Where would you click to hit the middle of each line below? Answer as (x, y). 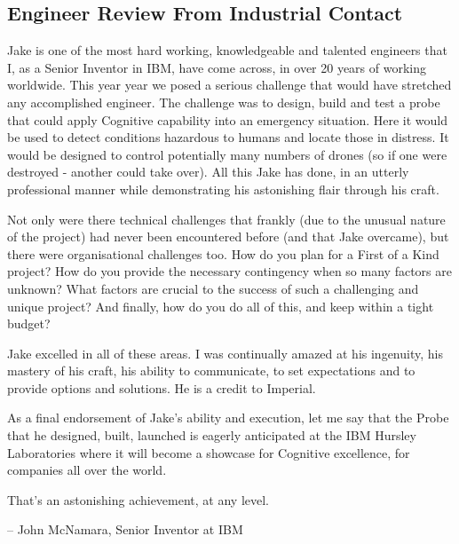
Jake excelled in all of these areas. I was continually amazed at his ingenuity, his (225, 353)
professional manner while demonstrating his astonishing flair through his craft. (223, 189)
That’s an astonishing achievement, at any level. (138, 499)
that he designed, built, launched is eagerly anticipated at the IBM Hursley (212, 435)
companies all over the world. (87, 470)
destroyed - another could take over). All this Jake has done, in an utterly (208, 172)
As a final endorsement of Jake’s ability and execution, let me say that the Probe (228, 418)
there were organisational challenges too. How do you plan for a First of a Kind (223, 253)
